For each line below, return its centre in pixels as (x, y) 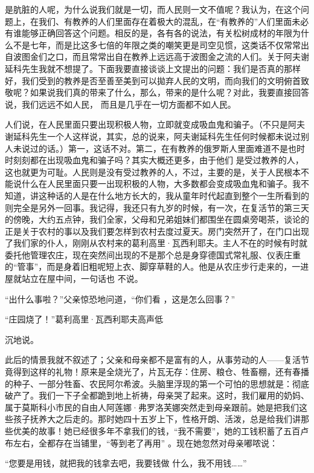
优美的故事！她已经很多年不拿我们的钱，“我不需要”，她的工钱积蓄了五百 (157, 431)
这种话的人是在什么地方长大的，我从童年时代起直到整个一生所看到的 (174, 195)
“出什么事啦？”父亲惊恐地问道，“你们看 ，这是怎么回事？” (120, 298)
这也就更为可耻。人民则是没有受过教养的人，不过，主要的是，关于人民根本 (153, 171)
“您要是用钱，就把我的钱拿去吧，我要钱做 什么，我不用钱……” (126, 463)
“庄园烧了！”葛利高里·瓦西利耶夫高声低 (84, 319)
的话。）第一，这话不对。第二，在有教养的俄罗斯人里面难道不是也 (167, 148)
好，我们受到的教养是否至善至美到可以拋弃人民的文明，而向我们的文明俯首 (153, 80)
